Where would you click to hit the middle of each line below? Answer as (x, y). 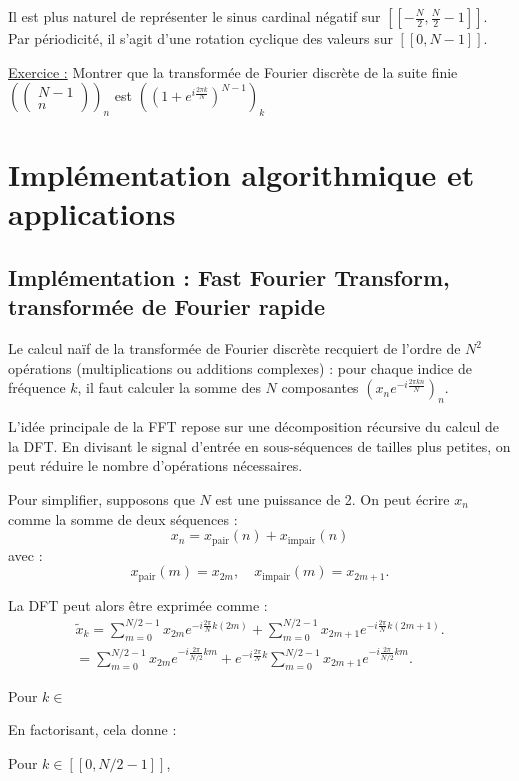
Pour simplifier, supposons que (101, 498)
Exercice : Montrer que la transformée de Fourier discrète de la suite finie (233, 71)
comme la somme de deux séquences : (123, 518)
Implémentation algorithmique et (241, 174)
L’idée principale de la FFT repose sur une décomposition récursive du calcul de (254, 426)
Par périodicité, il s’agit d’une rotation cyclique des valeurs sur (200, 38)
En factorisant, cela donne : (92, 729)
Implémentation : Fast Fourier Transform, (229, 276)
